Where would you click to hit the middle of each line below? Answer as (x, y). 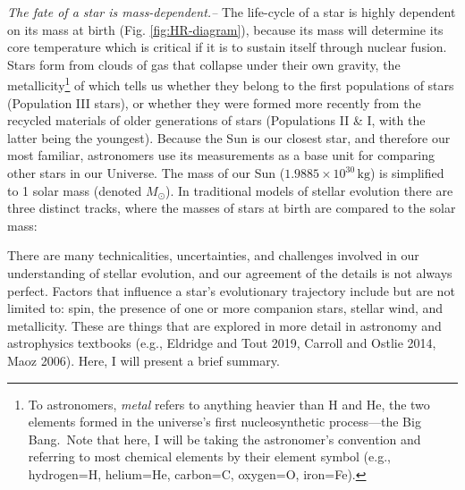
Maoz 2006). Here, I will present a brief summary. (144, 360)
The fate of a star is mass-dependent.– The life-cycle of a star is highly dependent (232, 12)
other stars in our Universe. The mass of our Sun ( (146, 173)
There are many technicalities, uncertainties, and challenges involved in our (213, 255)
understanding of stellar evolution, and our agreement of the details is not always (230, 272)
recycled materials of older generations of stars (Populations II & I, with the (216, 120)
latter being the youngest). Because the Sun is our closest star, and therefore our (229, 137)
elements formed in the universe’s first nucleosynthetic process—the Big (224, 422)
